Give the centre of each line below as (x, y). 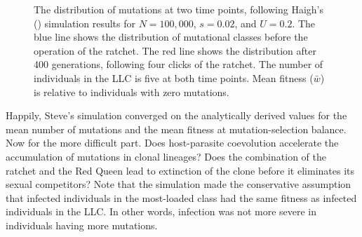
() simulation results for (85, 23)
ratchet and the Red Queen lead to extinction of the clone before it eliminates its (180, 170)
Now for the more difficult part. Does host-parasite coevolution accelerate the (172, 143)
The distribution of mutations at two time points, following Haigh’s (179, 9)
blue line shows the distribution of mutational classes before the (171, 37)
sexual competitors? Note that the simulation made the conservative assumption (179, 184)
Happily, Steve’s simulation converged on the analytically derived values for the (176, 115)
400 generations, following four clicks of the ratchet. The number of (179, 64)
